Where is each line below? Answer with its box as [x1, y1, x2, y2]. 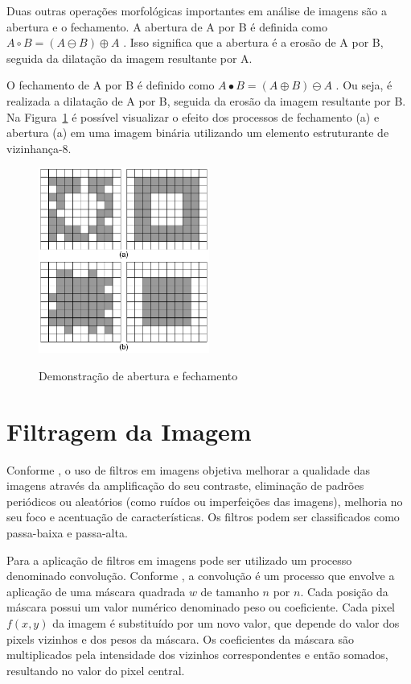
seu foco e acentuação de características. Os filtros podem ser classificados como [6, 508, 400, 525]
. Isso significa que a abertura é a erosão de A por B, [123, 34, 384, 51]
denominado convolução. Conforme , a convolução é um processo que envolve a [6, 567, 395, 584]
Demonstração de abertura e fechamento [39, 367, 238, 383]
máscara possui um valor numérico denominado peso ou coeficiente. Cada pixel [6, 599, 396, 616]
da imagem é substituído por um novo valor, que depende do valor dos [52, 614, 400, 631]
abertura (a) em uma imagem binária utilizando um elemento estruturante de [6, 124, 389, 141]
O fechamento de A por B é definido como [6, 77, 215, 93]
